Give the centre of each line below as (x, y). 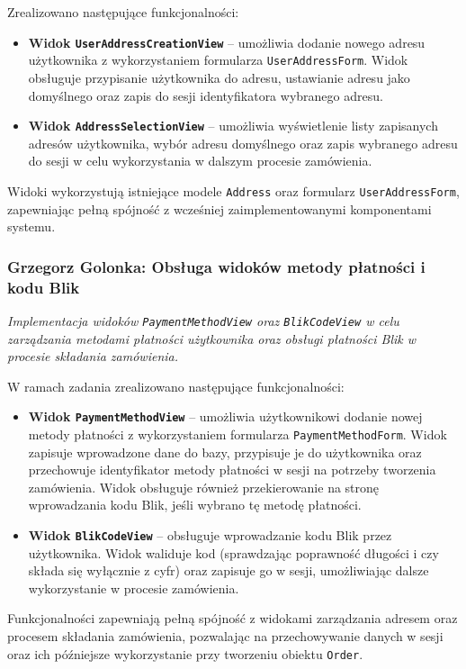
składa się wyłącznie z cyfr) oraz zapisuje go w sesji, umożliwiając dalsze (229, 570)
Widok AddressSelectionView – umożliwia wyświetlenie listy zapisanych (233, 126)
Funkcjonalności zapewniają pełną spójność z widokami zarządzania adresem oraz (233, 618)
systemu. (31, 226)
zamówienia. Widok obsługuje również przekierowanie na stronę (204, 487)
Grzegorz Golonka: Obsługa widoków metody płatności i (216, 266)
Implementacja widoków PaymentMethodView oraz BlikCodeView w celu (203, 320)
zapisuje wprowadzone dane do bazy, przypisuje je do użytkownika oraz (225, 452)
